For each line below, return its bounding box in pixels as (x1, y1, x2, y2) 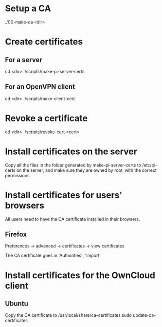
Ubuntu (5, 299, 28, 307)
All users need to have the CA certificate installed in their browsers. (5, 216, 140, 222)
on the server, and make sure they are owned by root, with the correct (16, 167, 157, 173)
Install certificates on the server (5, 146, 138, 157)
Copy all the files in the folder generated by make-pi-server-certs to (5, 162, 142, 168)
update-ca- (133, 312, 156, 318)
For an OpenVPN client (5, 82, 75, 91)
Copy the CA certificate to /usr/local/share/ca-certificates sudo (5, 312, 132, 318)
